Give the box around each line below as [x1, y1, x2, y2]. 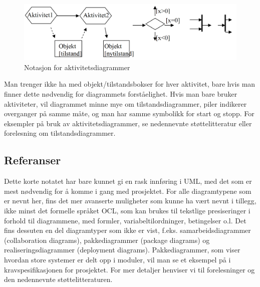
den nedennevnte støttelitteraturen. [4, 274, 113, 284]
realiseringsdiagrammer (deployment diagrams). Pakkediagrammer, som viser [4, 244, 240, 255]
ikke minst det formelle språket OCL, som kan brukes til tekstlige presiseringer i [4, 205, 250, 215]
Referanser [4, 152, 61, 168]
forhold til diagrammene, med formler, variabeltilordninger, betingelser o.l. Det [4, 215, 246, 225]
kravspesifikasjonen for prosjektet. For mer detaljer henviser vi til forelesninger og [4, 264, 255, 274]
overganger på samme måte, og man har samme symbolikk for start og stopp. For [4, 108, 254, 119]
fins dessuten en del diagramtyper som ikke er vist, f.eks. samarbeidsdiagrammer [4, 225, 251, 235]
